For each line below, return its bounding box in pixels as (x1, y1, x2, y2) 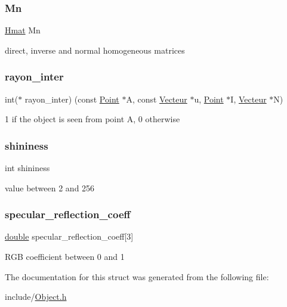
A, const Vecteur (126, 92, 187, 105)
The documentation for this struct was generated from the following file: (5, 270, 269, 283)
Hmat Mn (5, 24, 41, 36)
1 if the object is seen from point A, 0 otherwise (5, 113, 180, 125)
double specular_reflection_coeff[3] (5, 230, 134, 243)
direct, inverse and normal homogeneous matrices (5, 44, 185, 56)
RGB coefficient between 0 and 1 (5, 250, 125, 263)
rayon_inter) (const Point (24, 92, 119, 105)
